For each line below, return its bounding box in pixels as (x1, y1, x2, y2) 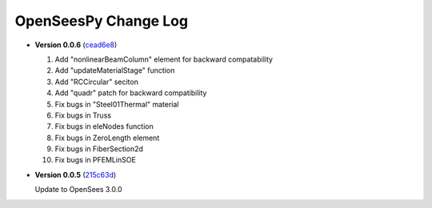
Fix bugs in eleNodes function (54, 122, 154, 131)
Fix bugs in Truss (54, 110, 112, 120)
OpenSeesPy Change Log (14, 12, 188, 30)
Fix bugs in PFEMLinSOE (54, 155, 136, 165)
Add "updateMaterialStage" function (54, 66, 175, 75)
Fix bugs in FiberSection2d (54, 144, 144, 154)
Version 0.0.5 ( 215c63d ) (34, 170, 117, 179)
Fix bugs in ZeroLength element (54, 133, 160, 142)
